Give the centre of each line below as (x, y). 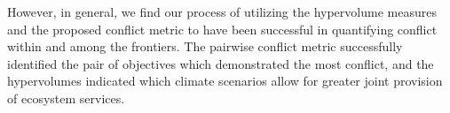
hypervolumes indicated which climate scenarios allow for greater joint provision (225, 81)
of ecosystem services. (66, 98)
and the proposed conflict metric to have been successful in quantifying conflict (222, 29)
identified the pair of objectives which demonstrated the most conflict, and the (221, 63)
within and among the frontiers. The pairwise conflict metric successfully (205, 46)
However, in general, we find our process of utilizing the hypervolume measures (222, 11)
